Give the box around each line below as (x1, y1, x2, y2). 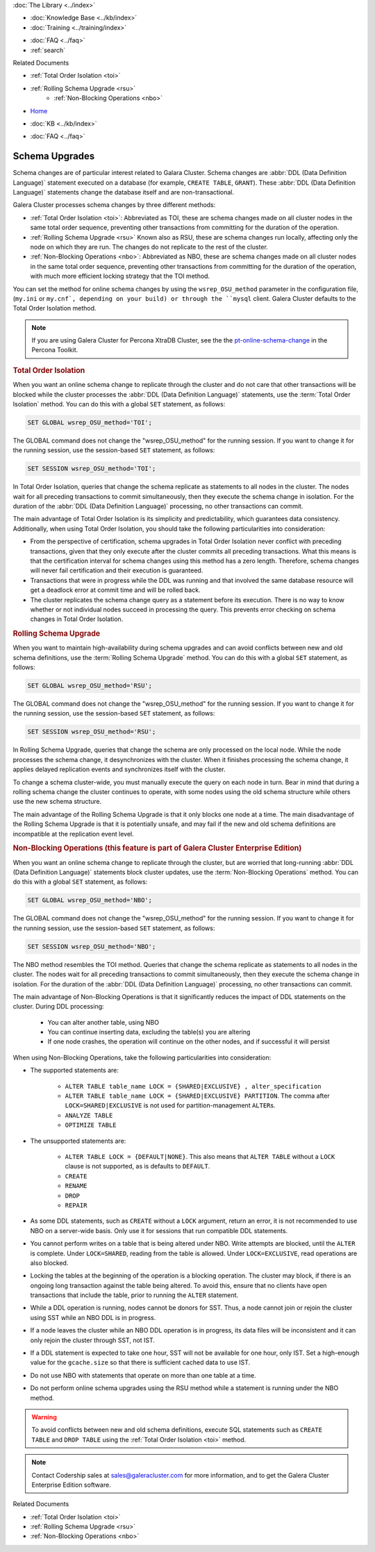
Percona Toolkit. (31, 346, 78, 354)
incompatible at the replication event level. (12, 829, 135, 838)
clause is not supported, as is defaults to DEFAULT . (65, 1162, 210, 1171)
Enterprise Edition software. (31, 1480, 111, 1489)
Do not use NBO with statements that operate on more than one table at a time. (30, 1371, 256, 1379)
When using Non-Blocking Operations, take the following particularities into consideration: (12, 1053, 272, 1062)
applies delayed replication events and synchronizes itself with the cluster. (12, 765, 226, 774)
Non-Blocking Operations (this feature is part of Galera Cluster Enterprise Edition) (12, 843, 302, 853)
